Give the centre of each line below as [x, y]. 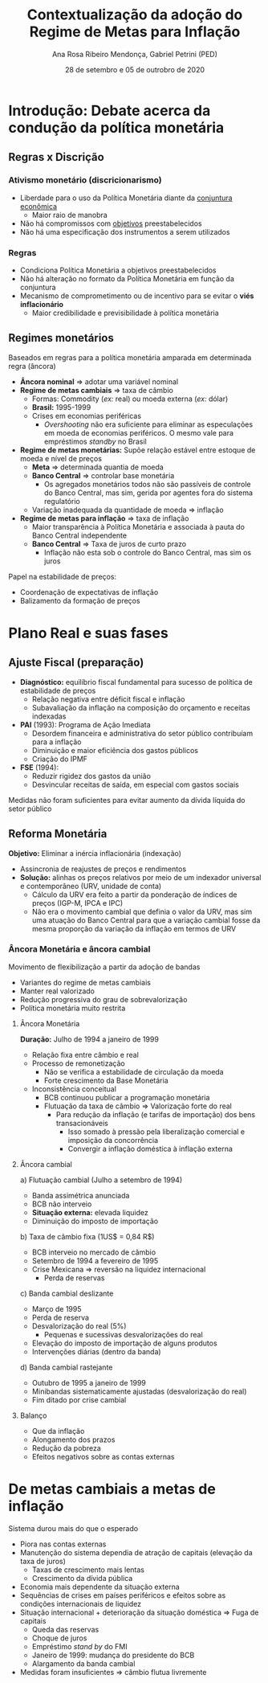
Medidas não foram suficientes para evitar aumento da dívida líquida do [127, 800]
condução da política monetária [116, 127]
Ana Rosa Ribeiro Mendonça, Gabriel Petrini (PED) [135, 54]
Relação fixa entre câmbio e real [85, 1054]
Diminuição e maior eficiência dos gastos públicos [115, 750]
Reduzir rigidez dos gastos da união [91, 776]
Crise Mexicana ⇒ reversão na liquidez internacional [119, 1269]
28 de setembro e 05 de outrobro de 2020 [135, 69]
